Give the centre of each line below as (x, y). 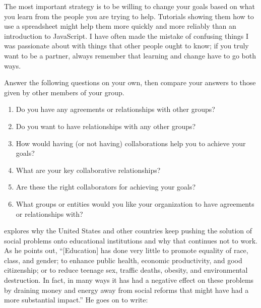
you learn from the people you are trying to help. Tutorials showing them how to (129, 16)
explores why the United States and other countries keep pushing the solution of (128, 231)
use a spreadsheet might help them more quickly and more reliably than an (120, 26)
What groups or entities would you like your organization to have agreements (135, 203)
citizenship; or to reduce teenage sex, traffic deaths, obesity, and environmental (126, 270)
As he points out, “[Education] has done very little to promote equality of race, (126, 250)
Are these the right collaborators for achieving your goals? (106, 187)
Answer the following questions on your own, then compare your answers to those (130, 82)
